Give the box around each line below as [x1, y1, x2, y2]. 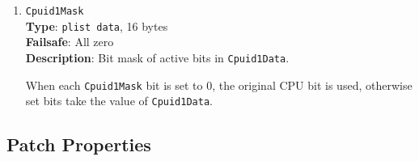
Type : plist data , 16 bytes [25, 17, 168, 34]
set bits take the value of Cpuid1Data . [25, 92, 213, 109]
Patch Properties [6, 132, 151, 157]
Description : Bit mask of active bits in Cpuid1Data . [25, 49, 290, 66]
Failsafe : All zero [25, 33, 114, 50]
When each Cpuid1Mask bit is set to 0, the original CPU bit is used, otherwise [25, 76, 413, 93]
